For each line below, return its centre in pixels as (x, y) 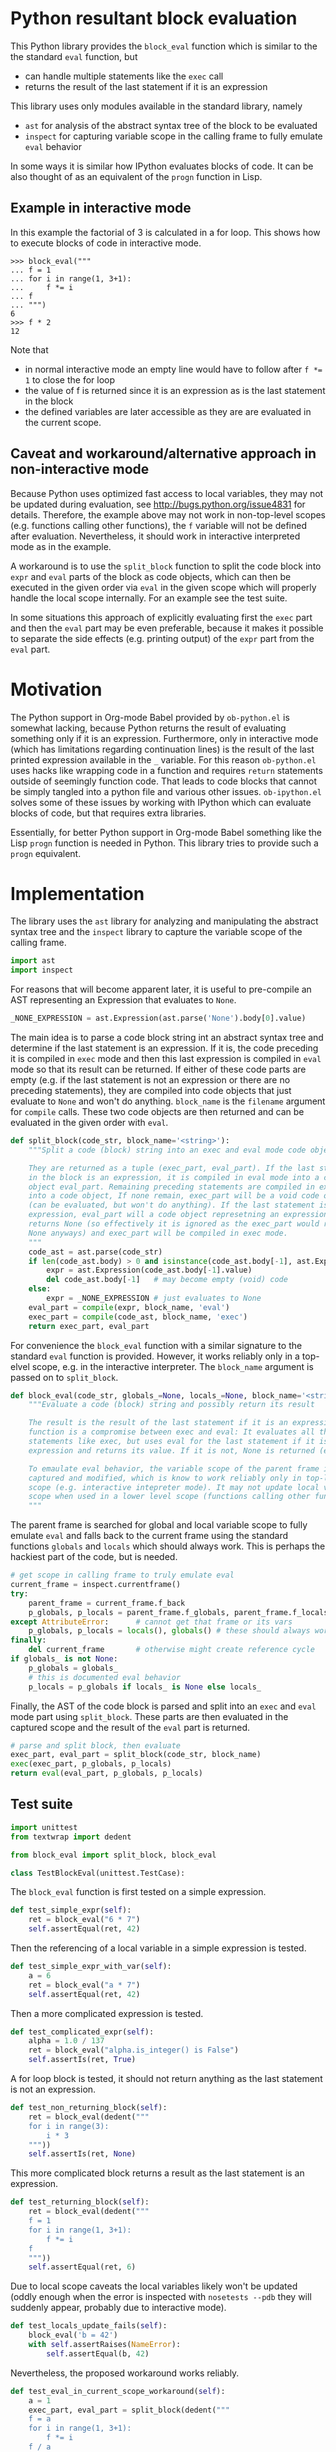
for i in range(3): (69, 2126)
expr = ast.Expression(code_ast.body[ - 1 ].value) (149, 1270)
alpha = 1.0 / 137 (66, 2041)
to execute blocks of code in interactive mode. (106, 243)
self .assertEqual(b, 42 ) (98, 2353)
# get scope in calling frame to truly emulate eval (122, 1575)
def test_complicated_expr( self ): (82, 2032)
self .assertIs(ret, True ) (82, 2060)
